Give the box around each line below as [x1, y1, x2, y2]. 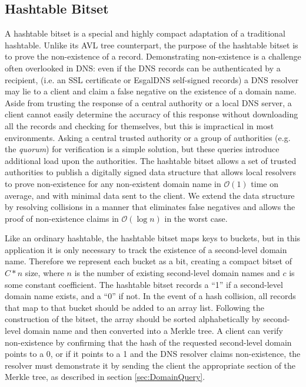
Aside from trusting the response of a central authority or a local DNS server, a [5, 96, 292, 109]
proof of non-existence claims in [5, 212, 119, 224]
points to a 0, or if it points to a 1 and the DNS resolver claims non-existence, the [5, 347, 301, 360]
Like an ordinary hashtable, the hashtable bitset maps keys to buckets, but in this [5, 232, 301, 244]
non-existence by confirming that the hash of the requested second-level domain [5, 336, 292, 348]
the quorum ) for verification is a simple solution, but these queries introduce [5, 143, 280, 155]
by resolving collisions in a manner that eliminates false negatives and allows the [5, 201, 295, 213]
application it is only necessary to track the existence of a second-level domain [5, 243, 287, 255]
